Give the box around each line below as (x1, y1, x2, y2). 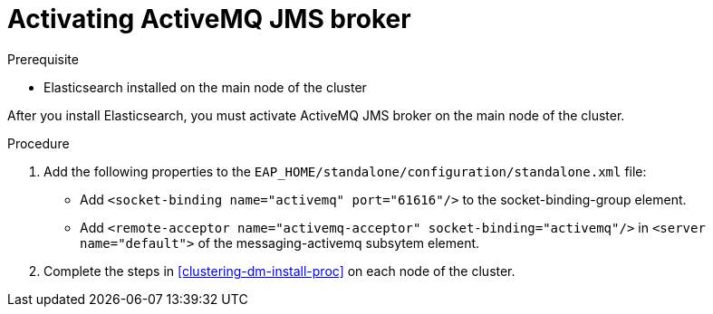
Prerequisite (7, 51, 79, 67)
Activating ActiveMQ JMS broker (7, 4, 411, 34)
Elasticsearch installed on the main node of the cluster (43, 79, 367, 95)
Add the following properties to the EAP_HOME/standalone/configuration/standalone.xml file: (43, 163, 647, 179)
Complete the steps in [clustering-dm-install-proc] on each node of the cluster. (43, 262, 515, 279)
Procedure (7, 135, 70, 151)
